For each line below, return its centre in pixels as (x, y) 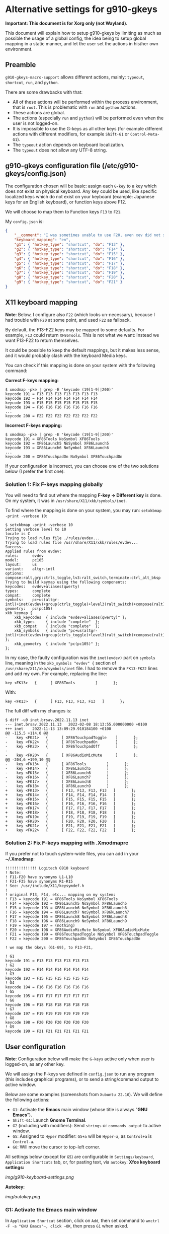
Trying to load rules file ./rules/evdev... (53, 538)
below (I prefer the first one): (35, 471)
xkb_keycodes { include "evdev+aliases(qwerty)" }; (71, 618)
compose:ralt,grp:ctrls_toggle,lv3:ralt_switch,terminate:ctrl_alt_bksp (83, 578)
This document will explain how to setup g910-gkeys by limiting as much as (83, 33)
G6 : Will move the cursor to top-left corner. (56, 1147)
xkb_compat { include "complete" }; (57, 626)
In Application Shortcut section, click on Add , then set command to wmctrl (82, 1221)
